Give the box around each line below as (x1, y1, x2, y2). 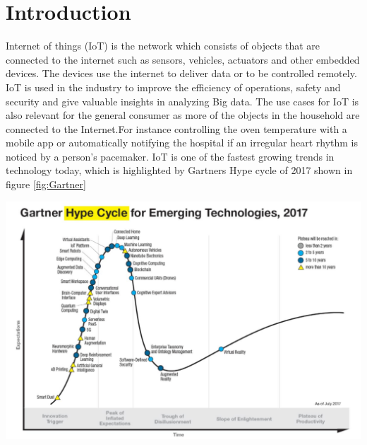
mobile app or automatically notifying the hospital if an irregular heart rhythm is (6, 135, 359, 150)
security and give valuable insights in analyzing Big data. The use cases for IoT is (6, 93, 359, 108)
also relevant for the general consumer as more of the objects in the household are (6, 108, 360, 122)
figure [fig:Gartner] (6, 177, 86, 192)
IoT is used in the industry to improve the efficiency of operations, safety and (6, 79, 341, 94)
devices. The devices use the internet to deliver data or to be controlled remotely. (6, 66, 357, 81)
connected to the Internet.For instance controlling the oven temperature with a (6, 121, 347, 136)
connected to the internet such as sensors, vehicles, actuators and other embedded (6, 52, 360, 67)
